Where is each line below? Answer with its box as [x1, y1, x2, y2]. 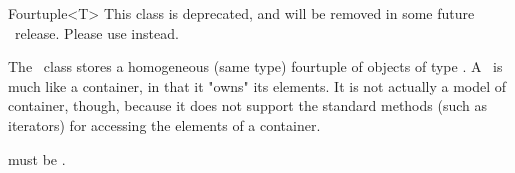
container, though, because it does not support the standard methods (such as [8, 95, 488, 116]
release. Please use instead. [14, 22, 179, 43]
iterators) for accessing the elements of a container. [8, 114, 321, 135]
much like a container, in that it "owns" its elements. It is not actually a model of [8, 75, 507, 96]
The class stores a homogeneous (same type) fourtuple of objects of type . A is [8, 56, 503, 77]
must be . [8, 148, 66, 169]
